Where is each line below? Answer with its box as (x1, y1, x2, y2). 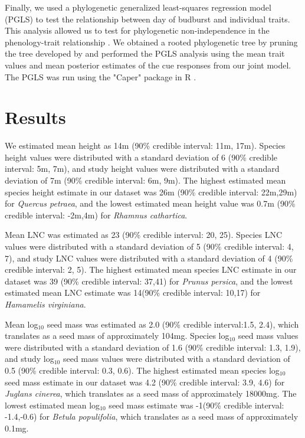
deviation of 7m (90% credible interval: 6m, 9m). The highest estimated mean (5, 174, 286, 187)
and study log (5, 352, 54, 365)
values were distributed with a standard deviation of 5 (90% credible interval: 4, (5, 240, 294, 253)
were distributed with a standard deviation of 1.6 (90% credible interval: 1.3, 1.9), (5, 341, 301, 353)
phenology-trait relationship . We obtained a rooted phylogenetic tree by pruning (5, 35, 298, 48)
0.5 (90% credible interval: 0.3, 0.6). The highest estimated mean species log (5, 364, 280, 376)
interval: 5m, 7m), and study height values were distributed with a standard (5, 162, 280, 175)
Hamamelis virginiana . (5, 298, 86, 310)
